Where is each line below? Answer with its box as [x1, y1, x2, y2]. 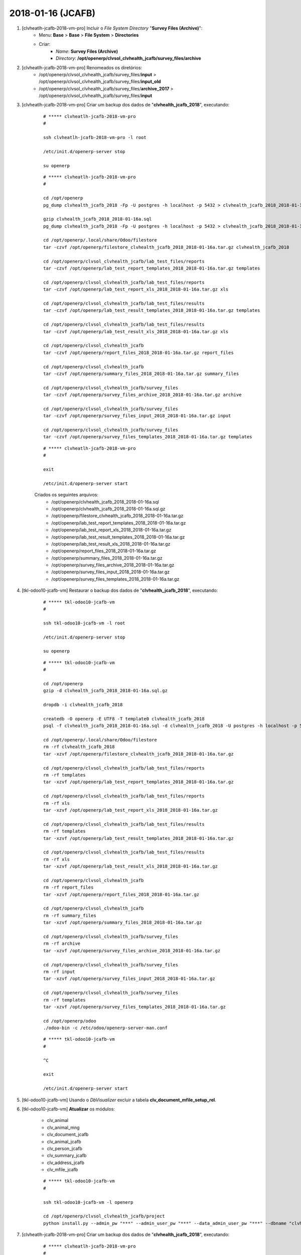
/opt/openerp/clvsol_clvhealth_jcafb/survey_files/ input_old [39, 78, 161, 85]
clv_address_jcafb [47, 1160, 85, 1166]
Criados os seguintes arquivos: [34, 492, 99, 498]
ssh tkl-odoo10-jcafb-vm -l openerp [43, 1199, 133, 1205]
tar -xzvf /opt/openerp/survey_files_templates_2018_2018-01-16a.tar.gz [43, 1004, 226, 1010]
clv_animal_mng [47, 1124, 80, 1131]
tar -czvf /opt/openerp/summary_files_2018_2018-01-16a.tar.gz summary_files [43, 370, 239, 376]
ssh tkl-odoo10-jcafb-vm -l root [43, 620, 125, 626]
